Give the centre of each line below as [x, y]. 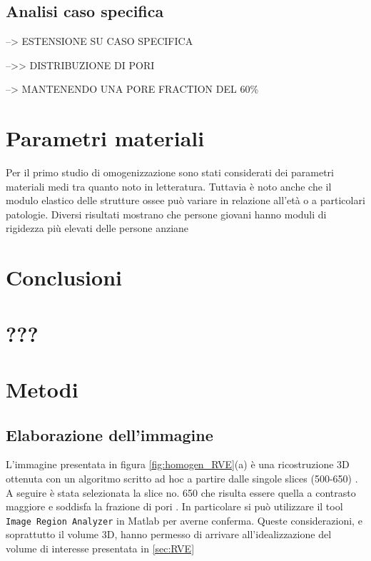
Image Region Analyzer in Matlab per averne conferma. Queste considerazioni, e [184, 520]
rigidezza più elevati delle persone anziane [97, 228]
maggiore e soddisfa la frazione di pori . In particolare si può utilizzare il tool [174, 506]
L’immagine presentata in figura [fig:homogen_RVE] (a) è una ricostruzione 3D [178, 464]
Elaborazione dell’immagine [110, 434]
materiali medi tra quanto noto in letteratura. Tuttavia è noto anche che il [169, 186]
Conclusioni [64, 277]
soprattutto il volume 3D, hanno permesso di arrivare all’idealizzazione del [169, 534]
